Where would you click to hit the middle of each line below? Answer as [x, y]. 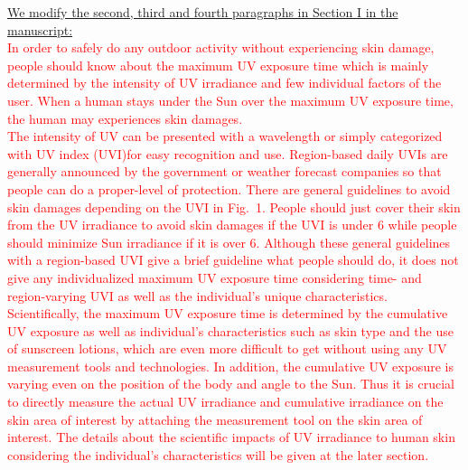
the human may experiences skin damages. [125, 118]
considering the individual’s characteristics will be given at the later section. [218, 454]
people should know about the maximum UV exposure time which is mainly [218, 65]
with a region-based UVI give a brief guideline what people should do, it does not [233, 260]
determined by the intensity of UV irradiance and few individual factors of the [225, 83]
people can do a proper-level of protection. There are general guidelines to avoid [229, 188]
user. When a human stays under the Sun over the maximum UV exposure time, [230, 100]
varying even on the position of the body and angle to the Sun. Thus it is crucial [231, 384]
